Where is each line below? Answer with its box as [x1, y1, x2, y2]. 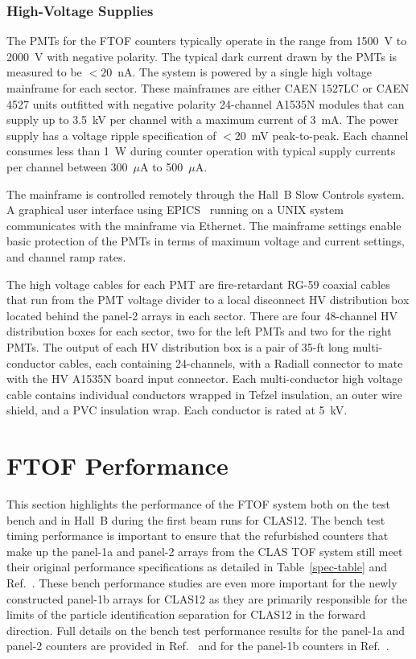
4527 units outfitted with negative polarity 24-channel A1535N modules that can [6, 95, 405, 112]
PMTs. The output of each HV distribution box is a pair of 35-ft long [6, 338, 349, 355]
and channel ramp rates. [6, 248, 126, 265]
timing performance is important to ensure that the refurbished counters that [6, 527, 389, 544]
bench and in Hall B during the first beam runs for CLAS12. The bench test [6, 511, 385, 528]
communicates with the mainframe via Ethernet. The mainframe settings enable [6, 216, 402, 233]
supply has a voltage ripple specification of [6, 126, 216, 143]
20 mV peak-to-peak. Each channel [234, 126, 409, 143]
